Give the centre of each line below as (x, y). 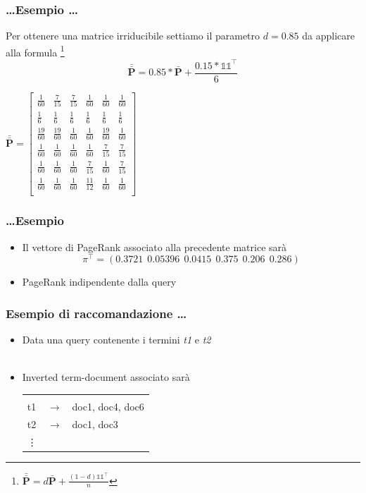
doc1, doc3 (95, 424)
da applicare (328, 36)
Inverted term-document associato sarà (106, 377)
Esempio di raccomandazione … (96, 313)
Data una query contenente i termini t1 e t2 (116, 340)
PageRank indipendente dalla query (99, 282)
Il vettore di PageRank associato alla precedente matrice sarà (154, 246)
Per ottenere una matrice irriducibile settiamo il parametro (133, 36)
